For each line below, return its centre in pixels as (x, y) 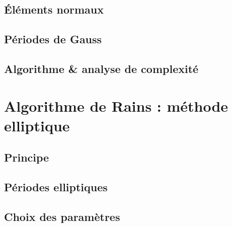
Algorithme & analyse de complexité (101, 68)
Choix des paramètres (62, 216)
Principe (27, 157)
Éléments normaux (54, 9)
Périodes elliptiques (56, 187)
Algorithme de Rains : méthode (116, 105)
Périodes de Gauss (53, 39)
